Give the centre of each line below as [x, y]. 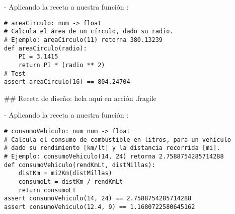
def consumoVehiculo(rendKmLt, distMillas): [80, 165]
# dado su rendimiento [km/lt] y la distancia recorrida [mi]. [112, 148]
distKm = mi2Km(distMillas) [65, 173]
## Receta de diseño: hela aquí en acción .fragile [80, 98]
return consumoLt [47, 190]
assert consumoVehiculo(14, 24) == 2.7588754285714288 [98, 199]
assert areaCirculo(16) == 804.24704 [67, 82]
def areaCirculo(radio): [46, 48]
